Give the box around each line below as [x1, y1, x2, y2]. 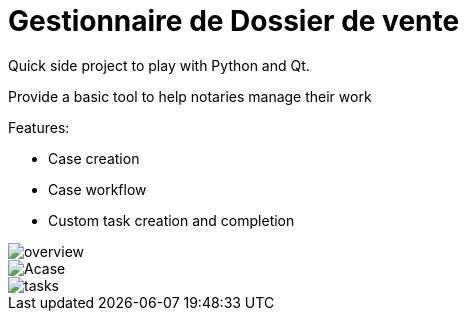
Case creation [48, 149, 140, 167]
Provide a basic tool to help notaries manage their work [8, 87, 372, 105]
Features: [8, 118, 70, 136]
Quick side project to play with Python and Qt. [8, 56, 310, 74]
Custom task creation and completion [48, 211, 295, 229]
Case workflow [48, 180, 147, 198]
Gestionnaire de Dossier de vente [8, 4, 460, 38]
